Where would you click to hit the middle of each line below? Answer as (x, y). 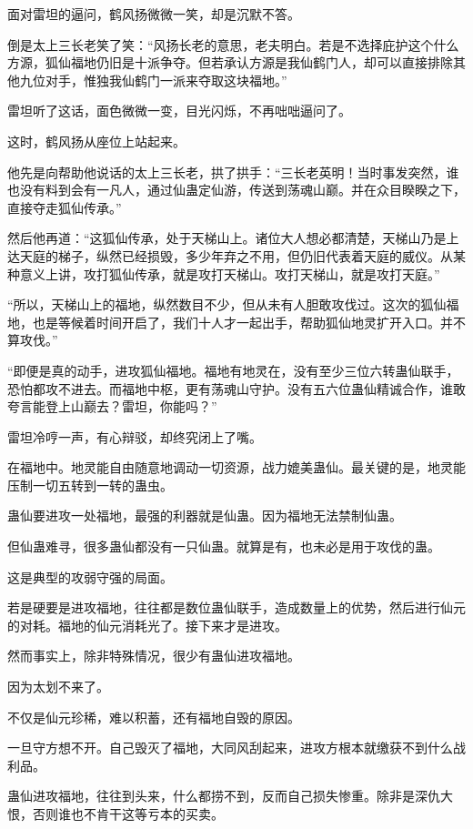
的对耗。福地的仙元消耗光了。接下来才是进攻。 (147, 625)
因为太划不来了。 (58, 687)
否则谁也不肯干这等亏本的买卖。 (128, 814)
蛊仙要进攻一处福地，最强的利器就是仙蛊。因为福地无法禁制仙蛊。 (205, 516)
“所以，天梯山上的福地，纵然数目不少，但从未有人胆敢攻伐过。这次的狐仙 (227, 304)
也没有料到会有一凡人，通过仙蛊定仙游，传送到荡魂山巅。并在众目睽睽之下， (236, 190)
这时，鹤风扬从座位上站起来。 (96, 141)
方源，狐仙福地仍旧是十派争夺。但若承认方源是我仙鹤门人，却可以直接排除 (230, 62)
